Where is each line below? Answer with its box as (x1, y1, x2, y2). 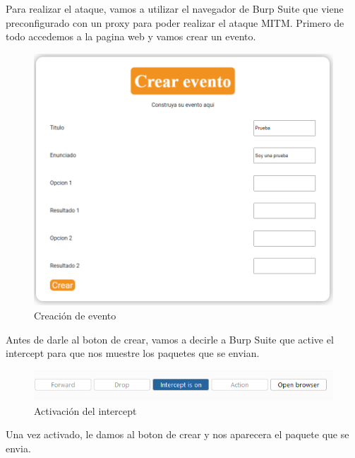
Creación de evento (34, 308, 116, 322)
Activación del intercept (34, 403, 137, 418)
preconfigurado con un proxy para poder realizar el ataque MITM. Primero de (6, 15, 344, 30)
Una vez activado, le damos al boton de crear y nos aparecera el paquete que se (6, 427, 349, 442)
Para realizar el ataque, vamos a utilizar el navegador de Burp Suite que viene (6, 1, 344, 16)
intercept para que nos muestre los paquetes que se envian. (6, 346, 260, 360)
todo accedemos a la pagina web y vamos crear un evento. (6, 29, 256, 44)
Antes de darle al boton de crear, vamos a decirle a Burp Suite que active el (6, 331, 334, 346)
